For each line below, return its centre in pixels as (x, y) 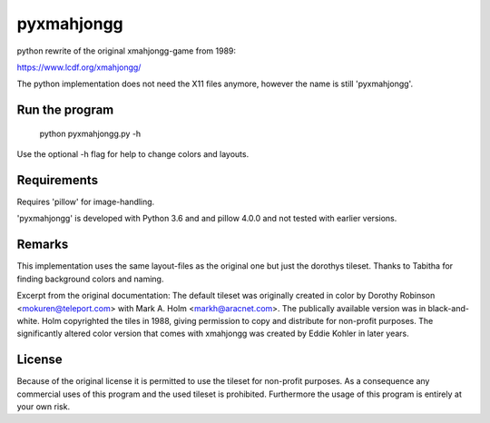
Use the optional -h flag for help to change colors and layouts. (133, 154)
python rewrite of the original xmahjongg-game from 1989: (126, 51)
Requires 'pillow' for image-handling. (86, 202)
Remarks (43, 245)
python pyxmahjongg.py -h (90, 133)
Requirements (58, 180)
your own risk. (44, 406)
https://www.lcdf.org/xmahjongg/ (79, 67)
